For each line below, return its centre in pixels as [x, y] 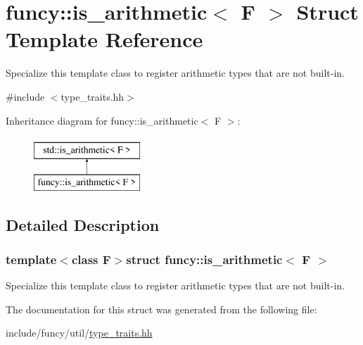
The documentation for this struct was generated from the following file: [161, 309]
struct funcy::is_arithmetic [204, 259]
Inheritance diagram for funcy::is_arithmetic [102, 120]
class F [91, 259]
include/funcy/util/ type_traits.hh [79, 333]
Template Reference [104, 39]
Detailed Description [83, 224]
